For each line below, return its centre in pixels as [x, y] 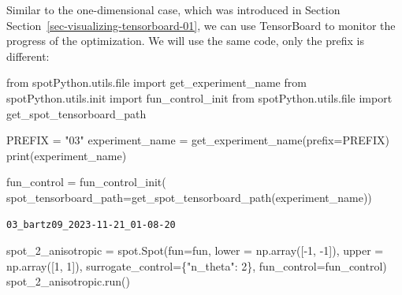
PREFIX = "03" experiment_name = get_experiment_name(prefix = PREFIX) [198, 140]
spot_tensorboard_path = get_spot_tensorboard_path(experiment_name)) [189, 197]
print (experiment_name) [67, 155]
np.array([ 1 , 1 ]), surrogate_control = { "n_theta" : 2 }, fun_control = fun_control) [197, 265]
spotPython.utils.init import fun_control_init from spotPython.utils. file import [199, 97]
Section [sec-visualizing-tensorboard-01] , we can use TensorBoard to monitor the [201, 25]
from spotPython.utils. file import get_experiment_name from [156, 82]
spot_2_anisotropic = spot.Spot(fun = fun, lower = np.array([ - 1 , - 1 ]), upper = [195, 250]
